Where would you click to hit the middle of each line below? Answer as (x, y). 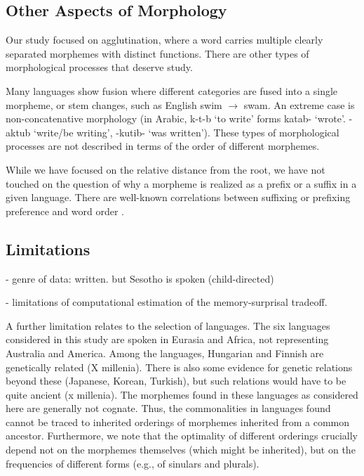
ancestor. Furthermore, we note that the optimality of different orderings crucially (182, 436)
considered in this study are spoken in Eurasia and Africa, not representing (167, 339)
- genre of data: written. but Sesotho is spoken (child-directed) (140, 278)
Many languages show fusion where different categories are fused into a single (172, 90)
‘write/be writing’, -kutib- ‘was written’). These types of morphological (187, 132)
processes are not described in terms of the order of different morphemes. (163, 146)
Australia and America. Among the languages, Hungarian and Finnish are (165, 353)
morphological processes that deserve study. (99, 67)
